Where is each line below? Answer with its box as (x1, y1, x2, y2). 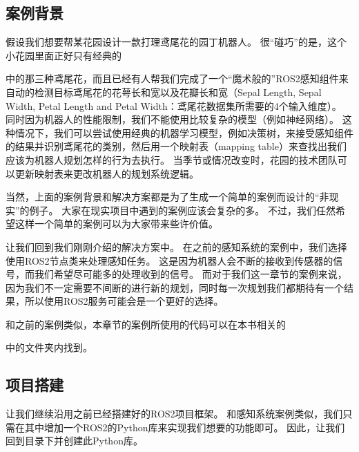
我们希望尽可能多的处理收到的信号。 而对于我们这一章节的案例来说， (34, 267, 347, 281)
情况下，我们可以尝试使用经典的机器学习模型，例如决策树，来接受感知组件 (14, 125, 353, 140)
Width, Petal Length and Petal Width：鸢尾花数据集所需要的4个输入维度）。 (6, 98, 342, 113)
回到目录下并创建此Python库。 (6, 433, 143, 448)
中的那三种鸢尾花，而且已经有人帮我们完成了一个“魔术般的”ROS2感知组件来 (6, 71, 349, 86)
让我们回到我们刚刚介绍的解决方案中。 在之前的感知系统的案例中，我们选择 (6, 239, 347, 254)
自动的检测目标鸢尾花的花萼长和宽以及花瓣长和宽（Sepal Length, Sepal (6, 84, 322, 99)
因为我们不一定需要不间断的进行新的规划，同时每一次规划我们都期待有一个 (6, 280, 344, 294)
